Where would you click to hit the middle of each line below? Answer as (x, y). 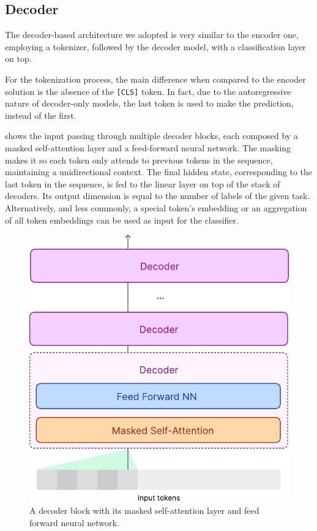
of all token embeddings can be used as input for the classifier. (122, 220)
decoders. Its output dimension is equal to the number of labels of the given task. (158, 196)
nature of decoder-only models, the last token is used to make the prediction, (149, 103)
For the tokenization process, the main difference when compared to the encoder (155, 79)
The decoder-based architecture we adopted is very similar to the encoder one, (152, 35)
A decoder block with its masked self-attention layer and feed (144, 510)
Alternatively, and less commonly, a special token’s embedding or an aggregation (156, 207)
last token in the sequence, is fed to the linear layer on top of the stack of (143, 183)
